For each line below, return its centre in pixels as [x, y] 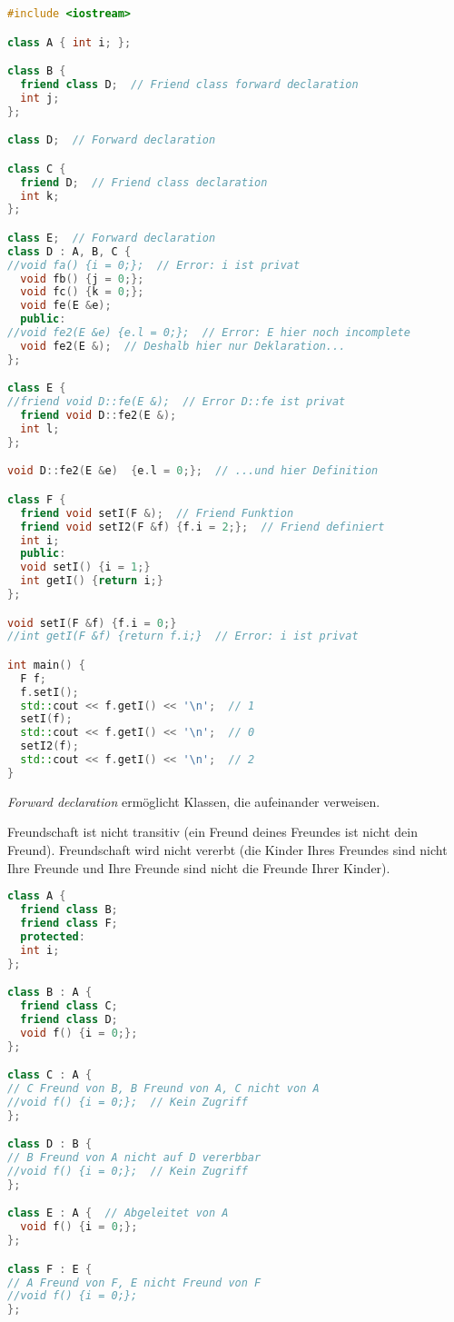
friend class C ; [69, 1005]
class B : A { [50, 993]
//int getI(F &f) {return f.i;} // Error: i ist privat [183, 636]
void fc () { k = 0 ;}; [82, 292]
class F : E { [50, 1269]
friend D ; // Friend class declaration [144, 182]
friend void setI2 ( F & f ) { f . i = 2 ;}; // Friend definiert [202, 527]
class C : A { [50, 1075]
